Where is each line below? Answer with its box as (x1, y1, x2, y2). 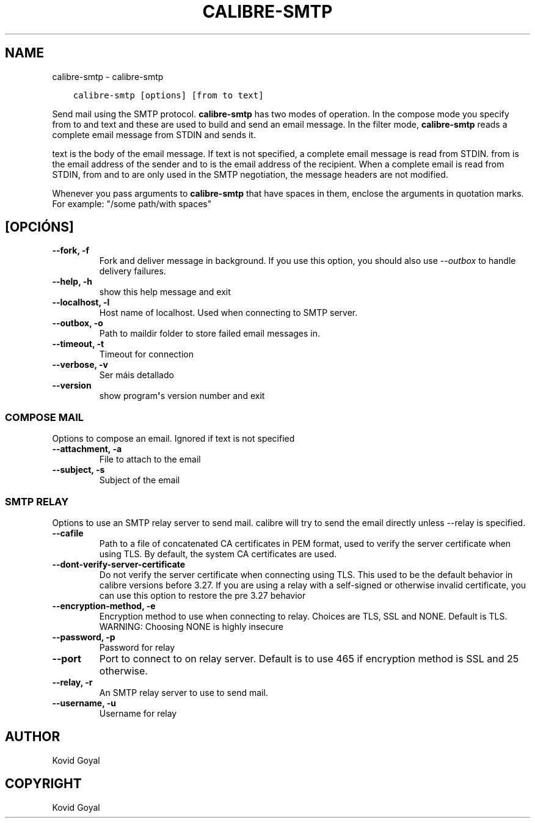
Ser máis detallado (99, 370, 174, 381)
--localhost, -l (52, 297, 110, 308)
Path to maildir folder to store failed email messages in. (99, 328, 321, 339)
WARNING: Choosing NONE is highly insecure (99, 621, 283, 632)
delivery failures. (99, 266, 166, 277)
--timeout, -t (52, 338, 104, 349)
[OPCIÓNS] (5, 219, 74, 235)
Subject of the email (99, 475, 180, 486)
